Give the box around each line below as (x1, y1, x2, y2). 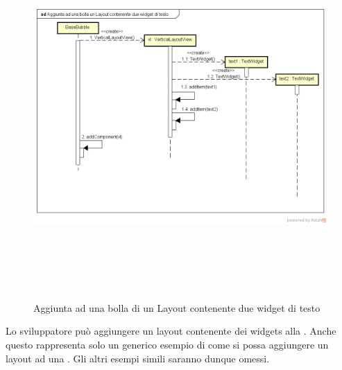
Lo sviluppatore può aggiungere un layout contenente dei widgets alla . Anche (6, 324, 336, 338)
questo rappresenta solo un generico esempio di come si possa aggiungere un (6, 337, 329, 351)
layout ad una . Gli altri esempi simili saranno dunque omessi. (6, 351, 270, 365)
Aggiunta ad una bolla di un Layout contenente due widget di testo (33, 300, 320, 315)
